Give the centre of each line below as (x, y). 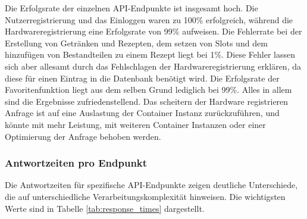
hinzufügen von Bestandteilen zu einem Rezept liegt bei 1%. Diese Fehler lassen (150, 54)
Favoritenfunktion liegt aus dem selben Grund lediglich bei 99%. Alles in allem (148, 90)
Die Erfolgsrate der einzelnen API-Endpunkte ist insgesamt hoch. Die (131, 8)
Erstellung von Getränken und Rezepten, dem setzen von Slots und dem (136, 43)
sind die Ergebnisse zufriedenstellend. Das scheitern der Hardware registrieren (147, 101)
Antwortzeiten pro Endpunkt (76, 163)
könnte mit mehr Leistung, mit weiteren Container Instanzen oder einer (135, 124)
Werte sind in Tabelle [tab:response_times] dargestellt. (105, 208)
